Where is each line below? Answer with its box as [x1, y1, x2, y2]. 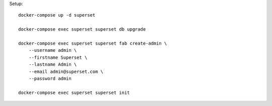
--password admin [28, 75, 72, 81]
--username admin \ [28, 48, 77, 53]
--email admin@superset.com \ [28, 68, 103, 74]
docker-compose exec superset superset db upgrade [18, 27, 146, 32]
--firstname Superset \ [28, 54, 88, 60]
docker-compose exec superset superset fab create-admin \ [18, 40, 167, 46]
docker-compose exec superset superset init [18, 89, 130, 95]
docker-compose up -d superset [18, 13, 96, 18]
